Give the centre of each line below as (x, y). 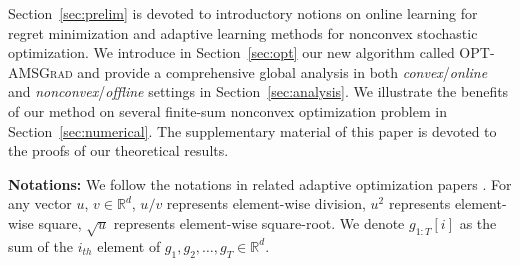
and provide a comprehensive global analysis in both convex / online (282, 71)
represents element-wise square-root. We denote (259, 222)
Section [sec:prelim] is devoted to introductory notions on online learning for (243, 13)
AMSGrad (40, 71)
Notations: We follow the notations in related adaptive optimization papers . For (260, 183)
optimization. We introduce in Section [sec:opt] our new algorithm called (231, 52)
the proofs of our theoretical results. (118, 150)
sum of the (41, 245)
